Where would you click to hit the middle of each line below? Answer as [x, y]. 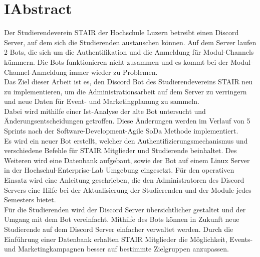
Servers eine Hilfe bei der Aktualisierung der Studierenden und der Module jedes [128, 189]
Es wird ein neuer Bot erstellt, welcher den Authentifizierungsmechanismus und [126, 140]
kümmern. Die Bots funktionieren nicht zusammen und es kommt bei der [116, 61]
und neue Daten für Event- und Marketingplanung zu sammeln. [102, 101]
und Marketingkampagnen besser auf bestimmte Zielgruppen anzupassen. [116, 249]
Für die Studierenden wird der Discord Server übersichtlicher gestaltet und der [125, 209]
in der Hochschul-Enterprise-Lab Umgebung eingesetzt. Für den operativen [119, 170]
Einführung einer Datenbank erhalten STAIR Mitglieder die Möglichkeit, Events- [128, 239]
